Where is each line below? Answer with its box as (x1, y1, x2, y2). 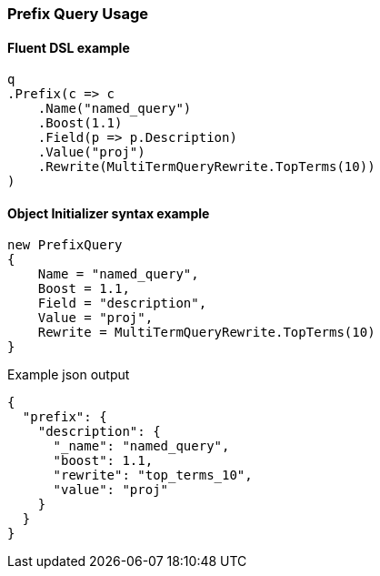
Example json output (7, 367, 130, 383)
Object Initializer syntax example (7, 205, 210, 221)
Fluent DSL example (7, 39, 130, 56)
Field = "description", (37, 296, 207, 311)
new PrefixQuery (7, 237, 123, 253)
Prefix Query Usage (7, 5, 149, 23)
